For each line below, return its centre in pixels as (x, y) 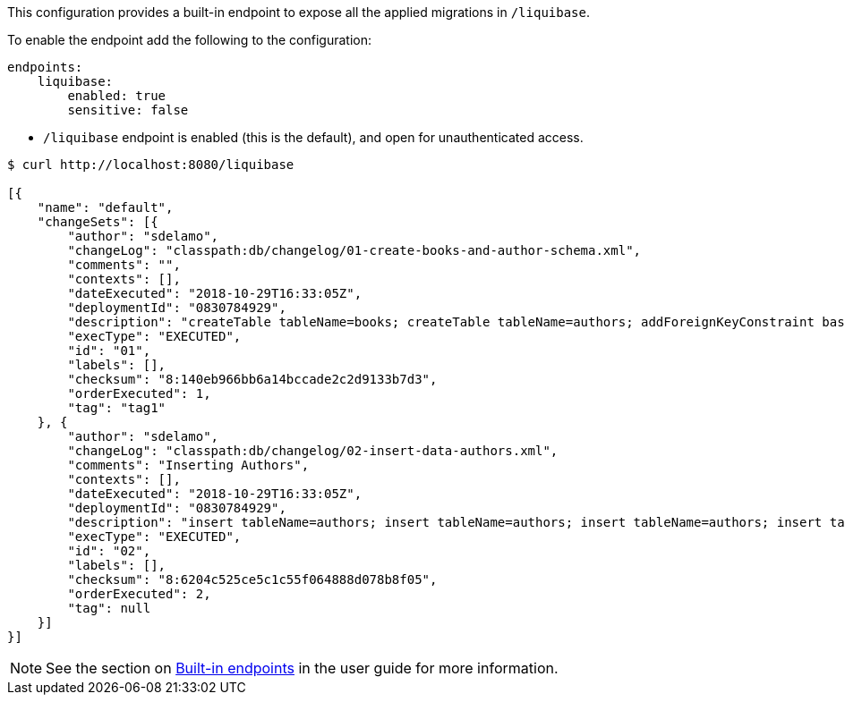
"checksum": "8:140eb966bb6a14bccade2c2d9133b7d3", (252, 379)
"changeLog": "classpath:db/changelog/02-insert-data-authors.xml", (313, 451)
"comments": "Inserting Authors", (188, 465)
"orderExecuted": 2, (139, 594)
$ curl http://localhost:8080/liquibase (151, 165)
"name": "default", (105, 207)
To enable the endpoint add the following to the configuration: (190, 40)
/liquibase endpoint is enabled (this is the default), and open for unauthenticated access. (313, 137)
